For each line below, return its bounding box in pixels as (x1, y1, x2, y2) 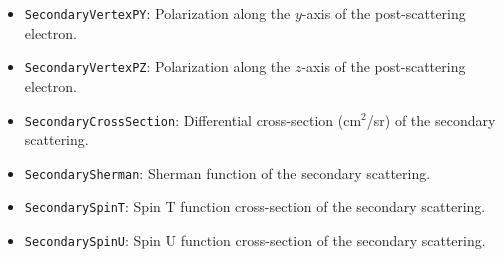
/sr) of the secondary (366, 109, 496, 130)
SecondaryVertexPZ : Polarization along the (24, 56, 291, 77)
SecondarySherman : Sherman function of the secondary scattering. (24, 162, 431, 183)
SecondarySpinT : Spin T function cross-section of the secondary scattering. (24, 196, 486, 217)
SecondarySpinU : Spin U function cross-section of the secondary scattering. (24, 230, 486, 251)
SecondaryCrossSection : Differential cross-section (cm (24, 109, 362, 130)
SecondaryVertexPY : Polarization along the (24, 3, 291, 23)
